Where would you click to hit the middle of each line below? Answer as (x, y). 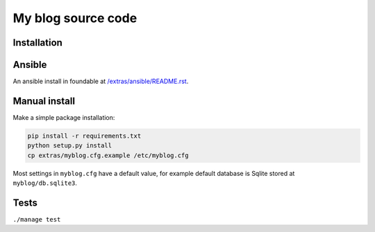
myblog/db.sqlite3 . (45, 183)
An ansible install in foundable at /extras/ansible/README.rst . (101, 81)
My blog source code (75, 18)
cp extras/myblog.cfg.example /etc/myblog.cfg (108, 155)
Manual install (44, 101)
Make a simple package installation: (64, 117)
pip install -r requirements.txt (84, 136)
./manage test (37, 220)
